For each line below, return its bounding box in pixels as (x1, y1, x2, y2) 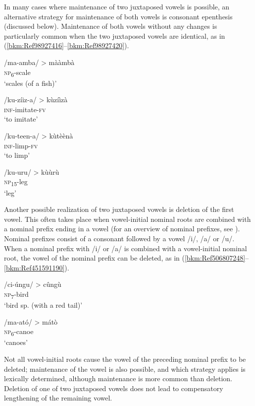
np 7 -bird (4, 288, 29, 300)
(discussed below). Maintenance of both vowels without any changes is (4, 21, 217, 31)
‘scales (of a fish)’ (4, 77, 57, 88)
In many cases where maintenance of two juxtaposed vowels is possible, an (4, 1, 230, 11)
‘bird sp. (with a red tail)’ (4, 300, 83, 310)
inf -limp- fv (4, 140, 38, 150)
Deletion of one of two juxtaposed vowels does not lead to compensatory (4, 383, 223, 393)
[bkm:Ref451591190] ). (4, 262, 69, 272)
